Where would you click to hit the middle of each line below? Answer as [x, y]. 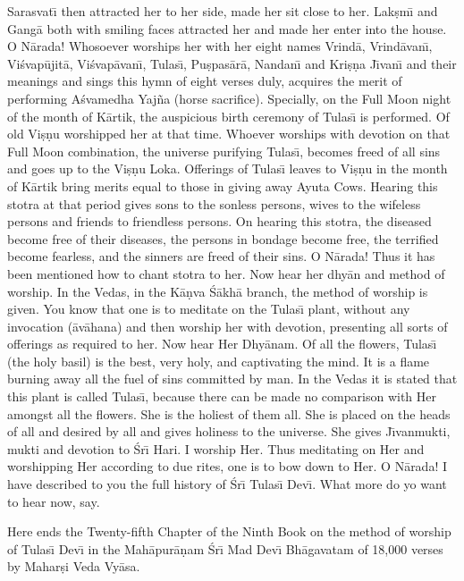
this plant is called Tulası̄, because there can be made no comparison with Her [222, 396]
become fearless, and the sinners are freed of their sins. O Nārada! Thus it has [221, 256]
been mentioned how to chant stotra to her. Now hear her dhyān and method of [226, 273]
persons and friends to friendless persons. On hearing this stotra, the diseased [219, 221]
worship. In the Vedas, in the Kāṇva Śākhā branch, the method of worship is [218, 291]
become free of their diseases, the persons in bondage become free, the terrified [223, 238]
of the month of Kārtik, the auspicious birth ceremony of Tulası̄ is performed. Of [228, 116]
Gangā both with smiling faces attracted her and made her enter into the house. [227, 28]
